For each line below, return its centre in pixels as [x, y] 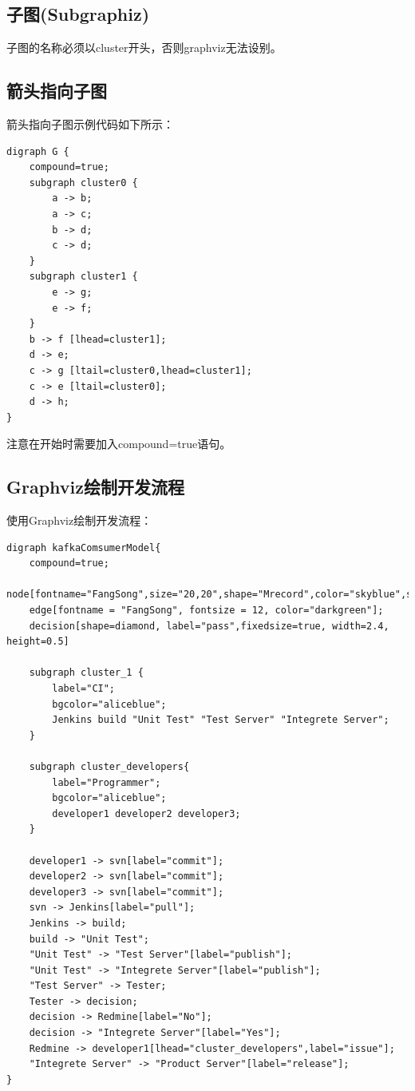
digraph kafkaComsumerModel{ [84, 547]
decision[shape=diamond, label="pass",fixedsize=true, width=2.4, [209, 626]
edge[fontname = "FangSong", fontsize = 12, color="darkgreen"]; [206, 611]
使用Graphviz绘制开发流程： [79, 520]
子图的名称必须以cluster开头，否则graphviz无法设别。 [144, 48]
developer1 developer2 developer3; [146, 813]
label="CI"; [84, 689]
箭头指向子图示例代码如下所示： [90, 124]
